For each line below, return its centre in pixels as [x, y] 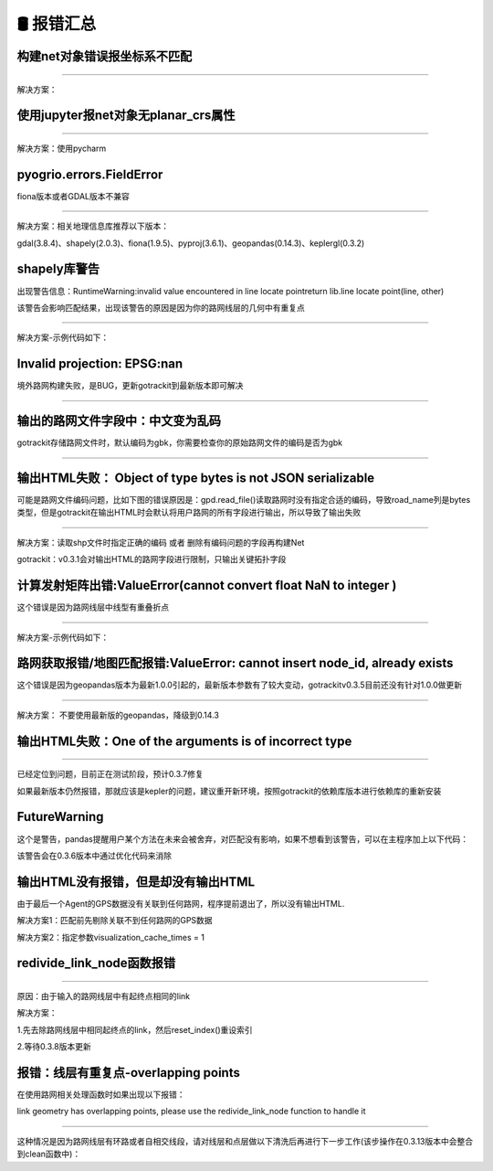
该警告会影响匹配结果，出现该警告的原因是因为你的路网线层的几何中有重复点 [161, 307]
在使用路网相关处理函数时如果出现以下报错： [101, 1095]
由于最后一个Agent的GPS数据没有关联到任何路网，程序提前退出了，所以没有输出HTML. [181, 903]
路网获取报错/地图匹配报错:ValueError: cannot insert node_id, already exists [235, 663]
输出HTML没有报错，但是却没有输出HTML [136, 882]
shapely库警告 [58, 269]
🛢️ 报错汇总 [57, 24]
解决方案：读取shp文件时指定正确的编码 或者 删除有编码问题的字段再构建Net [161, 542]
